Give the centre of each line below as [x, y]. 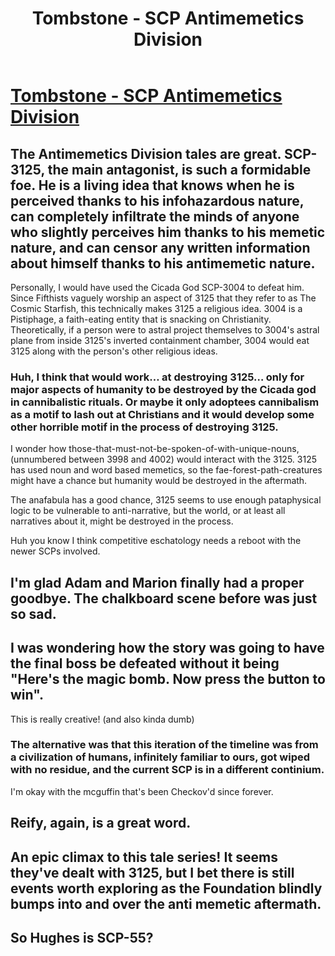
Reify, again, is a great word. [101, 823]
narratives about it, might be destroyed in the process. [122, 521]
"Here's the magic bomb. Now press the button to [168, 679]
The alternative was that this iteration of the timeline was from [164, 745]
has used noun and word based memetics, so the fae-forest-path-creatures [166, 470]
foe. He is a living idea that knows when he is [152, 185]
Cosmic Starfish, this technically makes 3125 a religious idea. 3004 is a [156, 308]
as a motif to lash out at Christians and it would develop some [162, 414]
